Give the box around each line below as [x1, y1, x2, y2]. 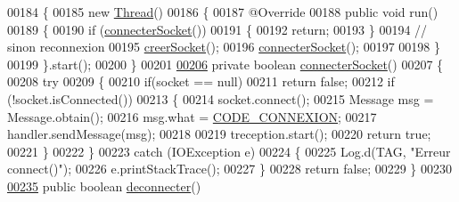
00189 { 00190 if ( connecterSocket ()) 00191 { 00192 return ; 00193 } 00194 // [7, 20, 428, 38]
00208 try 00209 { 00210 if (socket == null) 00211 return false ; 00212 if [7, 72, 395, 91]
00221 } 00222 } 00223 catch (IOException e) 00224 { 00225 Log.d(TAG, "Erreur [7, 141, 451, 160]
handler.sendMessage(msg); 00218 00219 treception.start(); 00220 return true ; [7, 125, 431, 143]
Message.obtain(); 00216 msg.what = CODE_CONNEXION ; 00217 [7, 107, 377, 125]
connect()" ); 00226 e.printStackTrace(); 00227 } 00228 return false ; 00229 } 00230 [7, 159, 453, 178]
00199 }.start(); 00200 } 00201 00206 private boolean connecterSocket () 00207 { [7, 54, 444, 73]
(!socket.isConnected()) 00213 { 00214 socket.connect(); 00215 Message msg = [7, 89, 434, 108]
